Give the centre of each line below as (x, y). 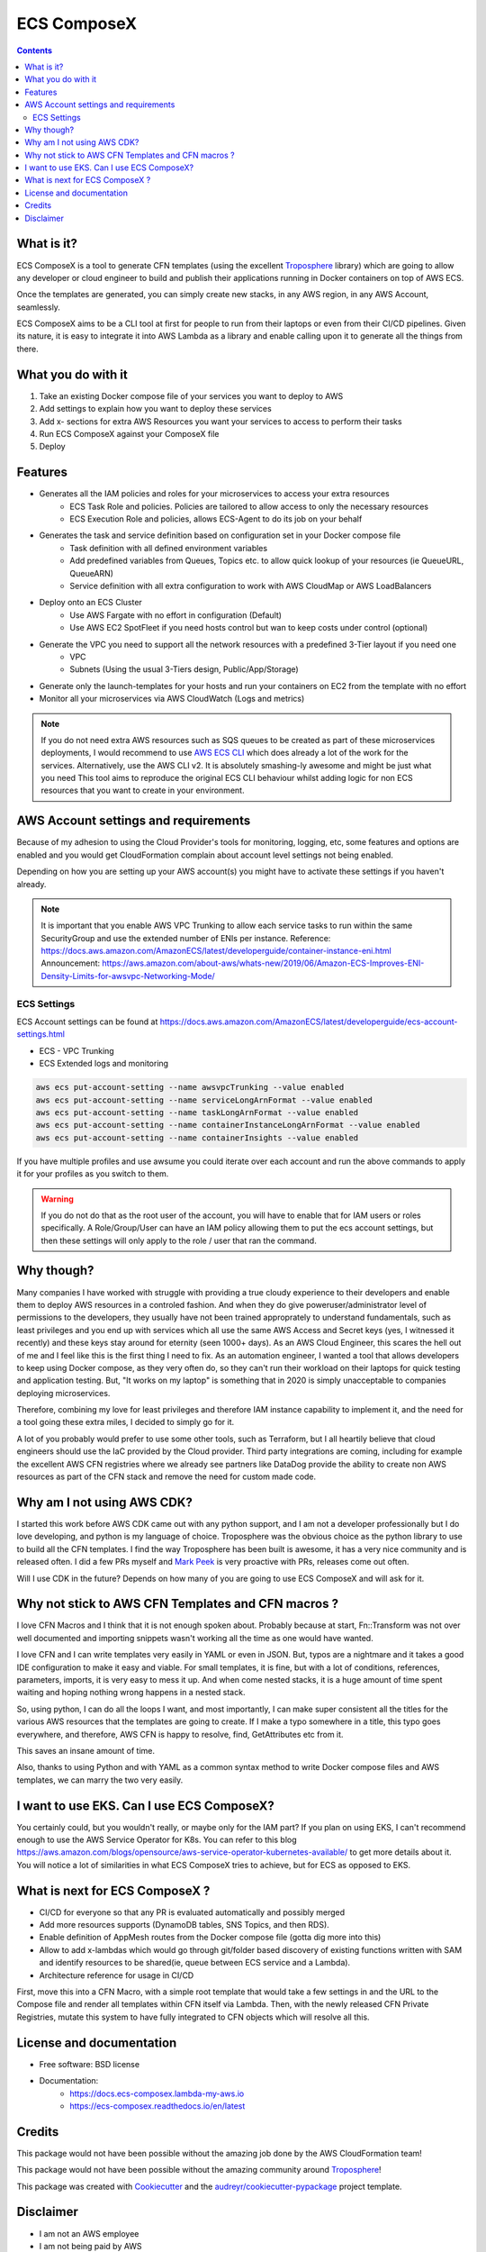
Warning (57, 1199)
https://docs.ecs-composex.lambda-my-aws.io (157, 2093)
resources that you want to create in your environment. (143, 790)
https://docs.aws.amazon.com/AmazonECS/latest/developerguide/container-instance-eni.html (216, 951)
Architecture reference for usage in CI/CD (117, 1975)
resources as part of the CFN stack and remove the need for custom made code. (166, 1476)
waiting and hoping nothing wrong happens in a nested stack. (131, 1693)
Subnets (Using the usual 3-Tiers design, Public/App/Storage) (184, 669)
